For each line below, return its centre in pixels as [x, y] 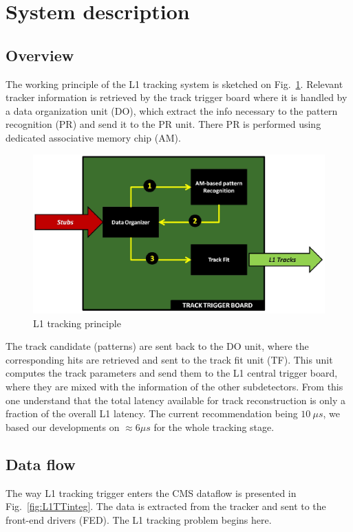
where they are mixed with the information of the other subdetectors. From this [174, 386]
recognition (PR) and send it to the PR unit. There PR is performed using [163, 124]
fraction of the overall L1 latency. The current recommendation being [152, 413]
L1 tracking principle [77, 323]
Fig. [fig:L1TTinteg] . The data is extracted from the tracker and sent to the [166, 506]
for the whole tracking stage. [214, 426]
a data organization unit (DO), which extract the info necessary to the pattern [172, 110]
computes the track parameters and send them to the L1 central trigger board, [172, 373]
